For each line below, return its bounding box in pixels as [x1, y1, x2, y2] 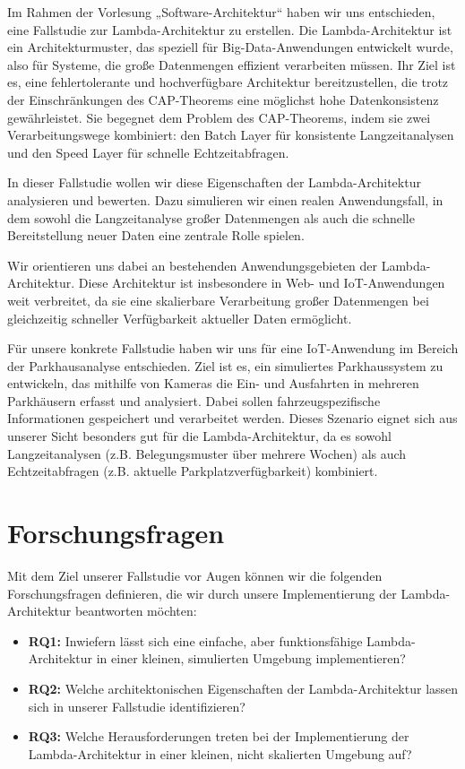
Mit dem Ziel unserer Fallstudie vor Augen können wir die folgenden [7, 566, 383, 584]
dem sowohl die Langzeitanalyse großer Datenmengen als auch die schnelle [7, 208, 415, 227]
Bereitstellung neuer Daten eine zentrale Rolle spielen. [7, 226, 305, 245]
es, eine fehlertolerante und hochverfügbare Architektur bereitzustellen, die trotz [7, 73, 449, 91]
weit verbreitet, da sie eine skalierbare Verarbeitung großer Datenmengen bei [7, 290, 429, 309]
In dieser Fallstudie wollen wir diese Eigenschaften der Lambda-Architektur [7, 173, 421, 192]
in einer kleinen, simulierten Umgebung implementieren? [96, 649, 406, 668]
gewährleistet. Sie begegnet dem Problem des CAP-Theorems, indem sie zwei [7, 108, 431, 126]
